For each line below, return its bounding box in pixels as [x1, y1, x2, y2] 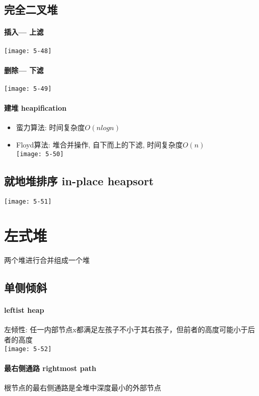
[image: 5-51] [4, 197, 52, 205]
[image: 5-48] [4, 47, 52, 55]
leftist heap [4, 305, 44, 315]
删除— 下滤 [4, 64, 44, 75]
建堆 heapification [4, 103, 67, 113]
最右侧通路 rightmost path [4, 362, 96, 373]
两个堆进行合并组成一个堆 [4, 255, 90, 265]
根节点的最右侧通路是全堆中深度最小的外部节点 [4, 382, 161, 393]
